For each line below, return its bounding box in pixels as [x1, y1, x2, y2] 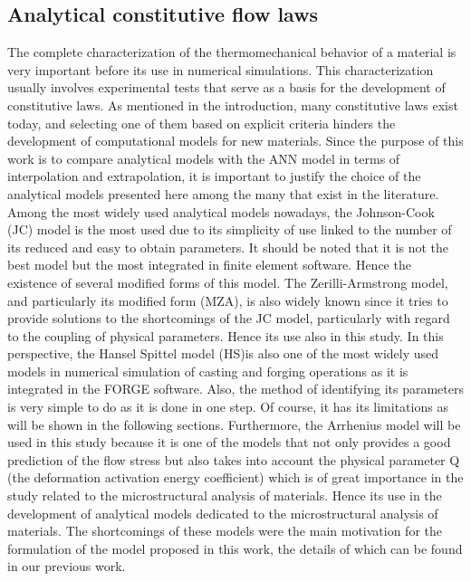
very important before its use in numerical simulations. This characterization [7, 60, 434, 79]
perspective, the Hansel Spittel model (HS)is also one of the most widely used [7, 344, 439, 363]
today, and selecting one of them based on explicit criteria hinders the [7, 113, 396, 132]
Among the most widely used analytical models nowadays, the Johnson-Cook [7, 202, 435, 221]
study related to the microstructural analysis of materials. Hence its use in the [7, 486, 442, 505]
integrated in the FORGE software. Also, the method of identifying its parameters [7, 379, 464, 398]
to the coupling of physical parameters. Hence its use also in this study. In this [7, 326, 444, 345]
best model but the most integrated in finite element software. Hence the [7, 255, 411, 274]
